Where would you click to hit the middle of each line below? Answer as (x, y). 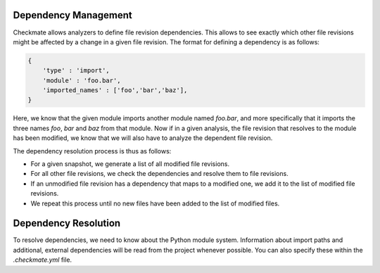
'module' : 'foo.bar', (82, 80)
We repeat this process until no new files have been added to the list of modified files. (155, 203)
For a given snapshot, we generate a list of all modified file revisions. (130, 164)
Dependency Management (73, 15)
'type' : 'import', (76, 71)
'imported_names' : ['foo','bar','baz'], (115, 90)
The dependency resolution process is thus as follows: (92, 151)
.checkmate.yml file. (43, 260)
